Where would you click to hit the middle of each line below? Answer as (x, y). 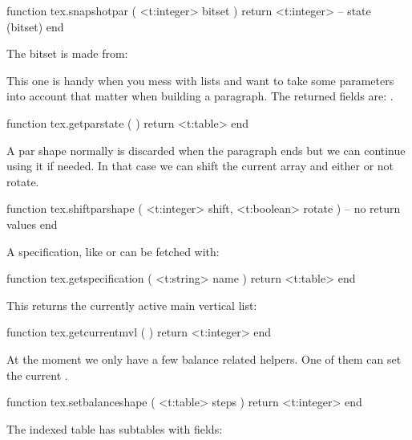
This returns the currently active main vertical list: (132, 305)
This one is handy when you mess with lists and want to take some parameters (200, 80)
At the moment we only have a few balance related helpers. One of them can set (204, 359)
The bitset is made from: (67, 53)
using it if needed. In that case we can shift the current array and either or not (200, 166)
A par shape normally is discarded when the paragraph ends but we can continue (206, 150)
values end (32, 224)
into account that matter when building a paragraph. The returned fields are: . (200, 96)
